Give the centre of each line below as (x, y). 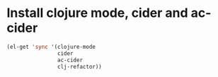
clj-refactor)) (79, 66)
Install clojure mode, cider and (97, 13)
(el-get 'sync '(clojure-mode (51, 47)
